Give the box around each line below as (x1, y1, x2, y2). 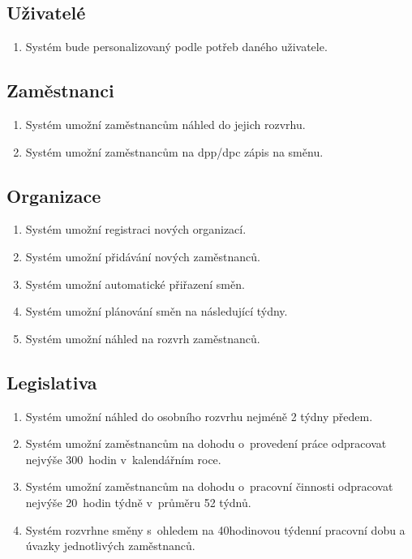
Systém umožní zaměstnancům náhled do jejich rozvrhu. (25, 116, 306, 132)
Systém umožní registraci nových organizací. (25, 221, 247, 238)
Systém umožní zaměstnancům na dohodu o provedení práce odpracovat (25, 435, 387, 452)
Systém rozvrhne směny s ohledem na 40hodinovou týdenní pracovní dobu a (25, 521, 406, 538)
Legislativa (6, 369, 97, 394)
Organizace (6, 183, 101, 208)
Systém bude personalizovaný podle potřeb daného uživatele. (25, 38, 328, 55)
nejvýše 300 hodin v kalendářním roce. (25, 450, 221, 467)
